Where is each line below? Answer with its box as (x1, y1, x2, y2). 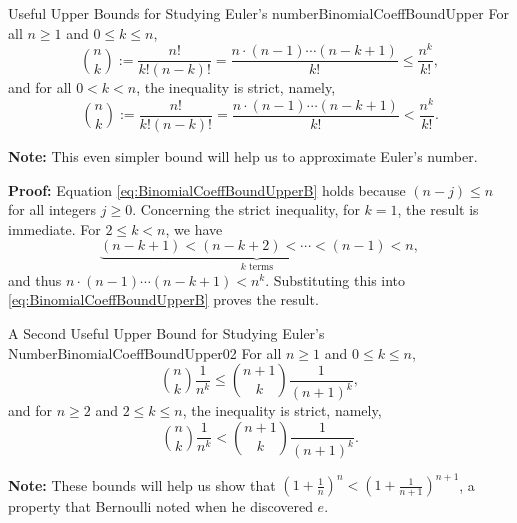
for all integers (8, 199, 97, 220)
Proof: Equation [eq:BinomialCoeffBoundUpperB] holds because (8, 179, 406, 200)
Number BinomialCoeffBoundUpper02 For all (8, 342, 282, 363)
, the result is (397, 199, 479, 220)
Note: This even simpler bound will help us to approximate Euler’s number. (8, 146, 478, 167)
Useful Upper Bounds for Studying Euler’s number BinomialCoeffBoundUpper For (8, 3, 509, 23)
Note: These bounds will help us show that (8, 474, 276, 495)
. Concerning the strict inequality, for (132, 199, 360, 220)
